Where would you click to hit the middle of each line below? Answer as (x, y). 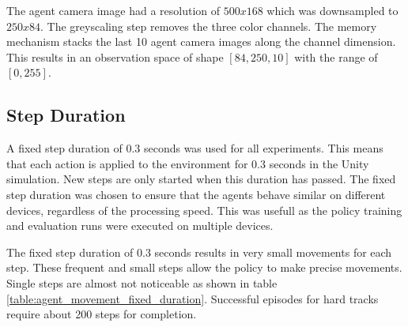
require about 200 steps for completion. (102, 314)
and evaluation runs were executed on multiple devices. (140, 226)
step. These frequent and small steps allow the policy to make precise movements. (204, 267)
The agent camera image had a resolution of (113, 10)
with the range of (336, 56)
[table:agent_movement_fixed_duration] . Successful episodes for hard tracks (193, 298)
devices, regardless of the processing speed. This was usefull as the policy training (204, 210)
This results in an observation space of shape (115, 56)
